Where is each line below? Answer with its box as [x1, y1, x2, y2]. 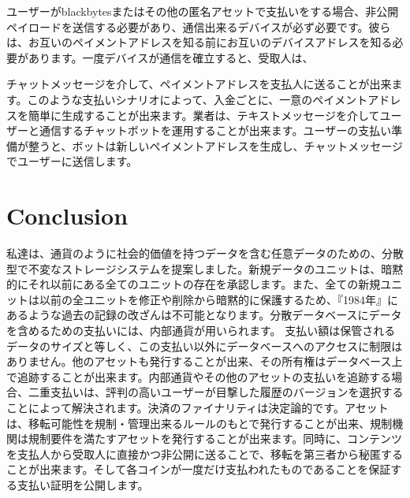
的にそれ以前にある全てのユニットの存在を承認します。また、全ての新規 [6, 276, 381, 292]
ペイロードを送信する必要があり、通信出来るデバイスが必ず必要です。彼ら [6, 18, 391, 35]
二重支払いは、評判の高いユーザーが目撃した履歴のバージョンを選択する [28, 384, 404, 400]
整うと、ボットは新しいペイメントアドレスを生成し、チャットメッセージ [28, 137, 404, 154]
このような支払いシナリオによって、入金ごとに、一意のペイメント [27, 91, 368, 107]
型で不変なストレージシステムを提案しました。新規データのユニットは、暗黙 [6, 260, 404, 277]
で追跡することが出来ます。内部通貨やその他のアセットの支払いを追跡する [6, 368, 392, 385]
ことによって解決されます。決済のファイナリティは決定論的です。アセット [6, 400, 389, 415]
